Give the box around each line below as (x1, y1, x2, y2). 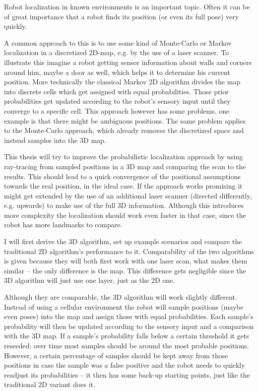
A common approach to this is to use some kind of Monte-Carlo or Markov (4, 37, 232, 48)
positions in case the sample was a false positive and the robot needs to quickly (4, 360, 245, 370)
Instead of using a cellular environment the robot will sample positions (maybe (4, 301, 244, 312)
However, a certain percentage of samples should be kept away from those (4, 350, 228, 360)
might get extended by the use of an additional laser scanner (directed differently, (4, 190, 252, 200)
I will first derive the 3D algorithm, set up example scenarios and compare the (4, 236, 242, 247)
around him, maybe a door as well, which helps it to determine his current (4, 66, 230, 77)
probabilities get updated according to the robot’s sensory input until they (4, 96, 231, 106)
